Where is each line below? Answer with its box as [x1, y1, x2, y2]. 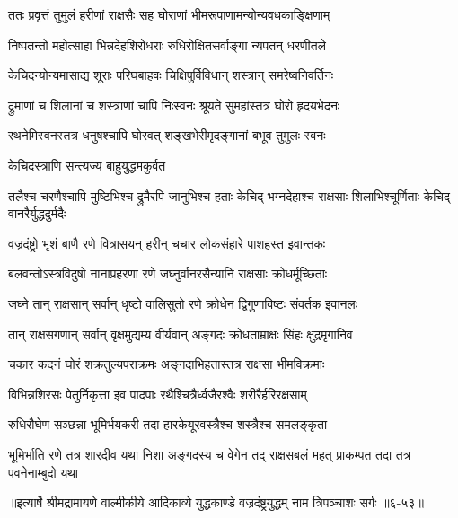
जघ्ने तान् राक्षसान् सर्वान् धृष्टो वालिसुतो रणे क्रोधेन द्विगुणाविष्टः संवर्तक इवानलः [8, 294, 358, 312]
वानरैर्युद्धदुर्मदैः [8, 204, 66, 223]
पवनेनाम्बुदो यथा [8, 462, 79, 481]
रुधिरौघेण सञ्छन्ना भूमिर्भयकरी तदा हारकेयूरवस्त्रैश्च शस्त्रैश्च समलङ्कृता [8, 415, 328, 434]
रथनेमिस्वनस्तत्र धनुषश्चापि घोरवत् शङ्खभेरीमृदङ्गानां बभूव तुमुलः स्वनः [8, 126, 326, 145]
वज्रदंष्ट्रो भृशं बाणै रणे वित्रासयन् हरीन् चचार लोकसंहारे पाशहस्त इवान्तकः [8, 233, 326, 252]
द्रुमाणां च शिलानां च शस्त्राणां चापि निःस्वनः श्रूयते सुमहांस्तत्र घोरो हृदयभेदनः [8, 95, 340, 114]
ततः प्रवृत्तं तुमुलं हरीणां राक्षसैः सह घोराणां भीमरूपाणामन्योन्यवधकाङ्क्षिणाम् [8, 5, 330, 23]
